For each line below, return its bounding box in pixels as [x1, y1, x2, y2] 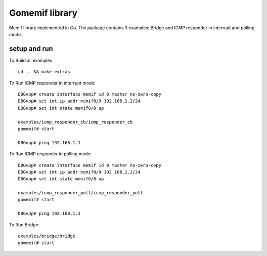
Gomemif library [9, 7, 78, 18]
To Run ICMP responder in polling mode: [9, 151, 92, 157]
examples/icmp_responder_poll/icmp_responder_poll [18, 190, 143, 196]
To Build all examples [9, 57, 52, 63]
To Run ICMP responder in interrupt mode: [9, 80, 96, 86]
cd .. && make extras [18, 69, 70, 75]
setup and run [9, 44, 53, 53]
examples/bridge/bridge [18, 233, 76, 239]
